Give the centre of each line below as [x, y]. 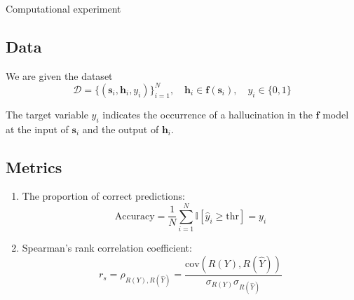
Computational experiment [63, 8]
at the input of [37, 129]
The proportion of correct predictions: [103, 196]
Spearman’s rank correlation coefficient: [107, 248]
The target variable [47, 114]
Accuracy [135, 216]
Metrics [34, 166]
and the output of [121, 129]
